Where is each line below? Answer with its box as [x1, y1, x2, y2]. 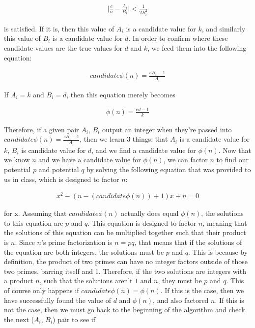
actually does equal [121, 208, 179, 218]
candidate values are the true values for [4, 43, 122, 53]
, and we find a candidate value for [91, 145, 196, 155]
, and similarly [201, 23, 246, 33]
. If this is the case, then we [160, 285, 244, 295]
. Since [15, 237, 35, 247]
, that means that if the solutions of [134, 237, 242, 247]
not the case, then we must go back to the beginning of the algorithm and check [4, 304, 245, 315]
